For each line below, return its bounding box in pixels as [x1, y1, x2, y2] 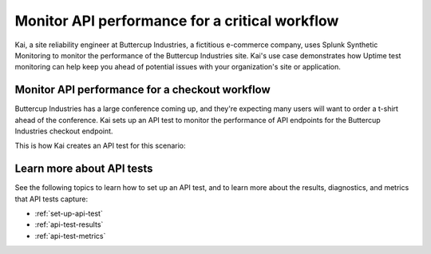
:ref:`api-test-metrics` [34, 231, 106, 240]
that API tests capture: [14, 194, 88, 204]
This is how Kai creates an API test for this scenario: [14, 141, 187, 151]
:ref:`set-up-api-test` [34, 208, 103, 219]
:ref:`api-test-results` [34, 220, 104, 229]
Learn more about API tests [14, 162, 153, 176]
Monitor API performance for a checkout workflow [14, 83, 271, 97]
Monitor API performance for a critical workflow [14, 12, 339, 30]
